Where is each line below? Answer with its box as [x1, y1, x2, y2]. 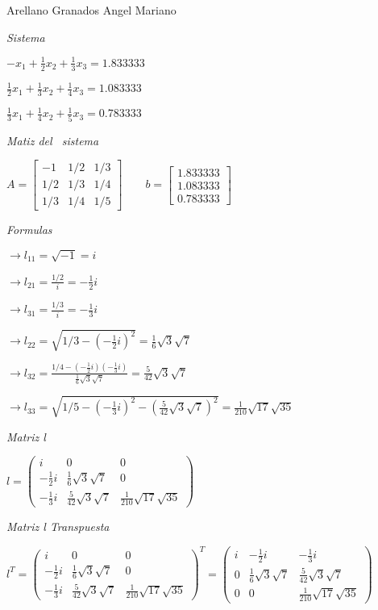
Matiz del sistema [6, 132, 99, 148]
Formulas [6, 221, 52, 238]
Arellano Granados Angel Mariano [6, 2, 177, 18]
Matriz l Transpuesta [6, 518, 110, 535]
